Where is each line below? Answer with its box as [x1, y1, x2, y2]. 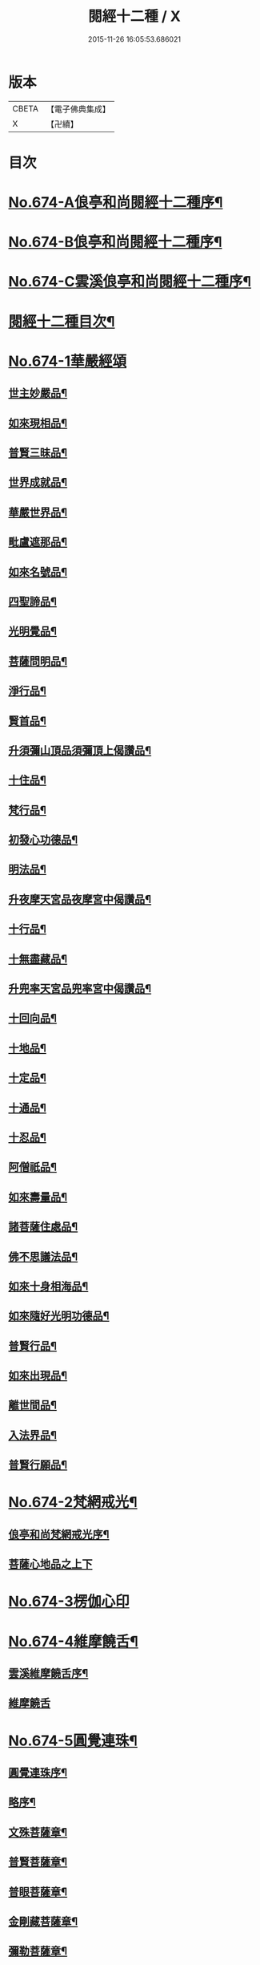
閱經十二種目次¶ [8, 312, 115, 330]
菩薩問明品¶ [8, 654, 68, 668]
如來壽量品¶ [8, 1190, 68, 1204]
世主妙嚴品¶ [8, 387, 68, 400]
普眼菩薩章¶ [8, 1885, 68, 1898]
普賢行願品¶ [8, 1458, 68, 1472]
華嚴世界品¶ [8, 505, 68, 519]
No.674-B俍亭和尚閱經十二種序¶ [8, 233, 222, 251]
